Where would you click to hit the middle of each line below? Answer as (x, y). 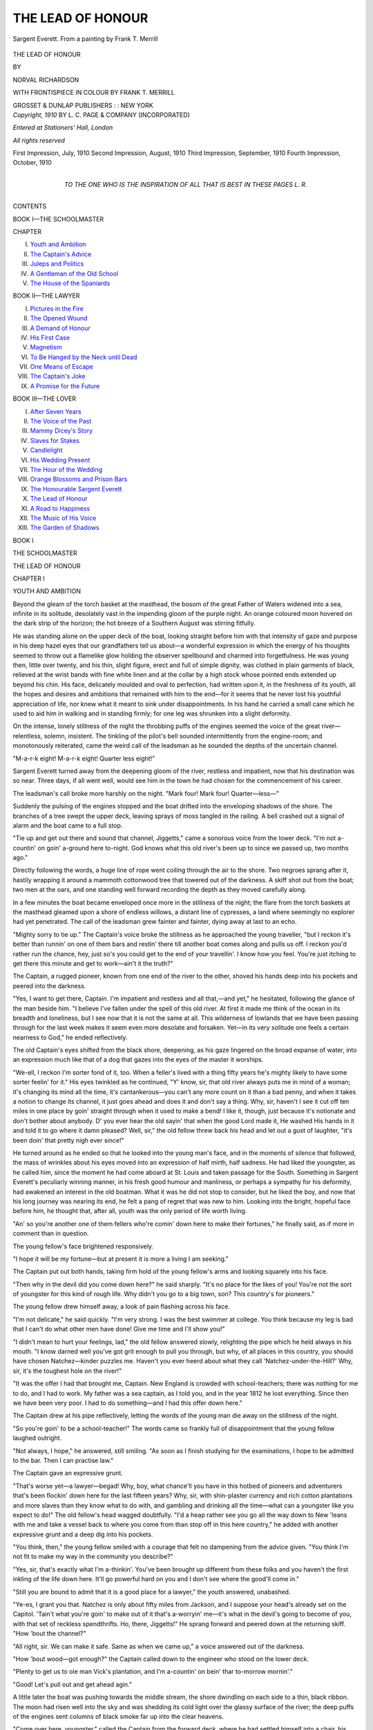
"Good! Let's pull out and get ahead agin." (73, 1684)
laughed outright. (37, 1438)
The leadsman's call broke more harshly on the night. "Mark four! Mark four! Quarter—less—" (146, 793)
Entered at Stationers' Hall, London (63, 127)
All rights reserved (39, 140)
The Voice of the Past (61, 421)
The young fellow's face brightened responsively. (83, 1246)
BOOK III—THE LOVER (44, 399)
